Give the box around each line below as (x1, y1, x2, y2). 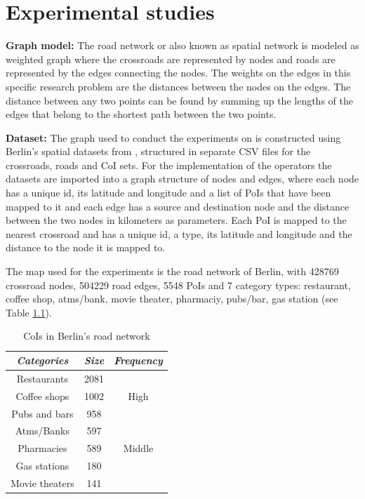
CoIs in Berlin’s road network (23, 328, 150, 343)
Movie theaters (11, 475, 74, 490)
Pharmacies (18, 441, 67, 455)
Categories (16, 353, 69, 367)
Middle (123, 441, 154, 455)
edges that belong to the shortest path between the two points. (6, 107, 277, 121)
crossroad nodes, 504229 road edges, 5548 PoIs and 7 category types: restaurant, (6, 277, 351, 292)
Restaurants (16, 371, 68, 385)
